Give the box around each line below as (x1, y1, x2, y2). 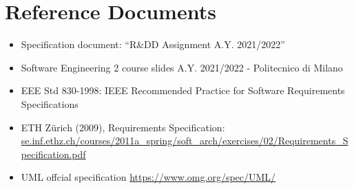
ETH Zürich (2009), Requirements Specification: (21, 120, 225, 134)
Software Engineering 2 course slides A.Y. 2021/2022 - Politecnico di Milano (21, 60, 343, 74)
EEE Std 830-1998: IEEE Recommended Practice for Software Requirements (21, 83, 345, 98)
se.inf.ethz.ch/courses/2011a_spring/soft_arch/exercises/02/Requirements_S (21, 133, 348, 148)
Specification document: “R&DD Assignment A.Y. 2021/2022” (21, 37, 285, 52)
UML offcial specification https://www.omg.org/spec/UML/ (21, 170, 276, 184)
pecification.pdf (21, 146, 86, 161)
